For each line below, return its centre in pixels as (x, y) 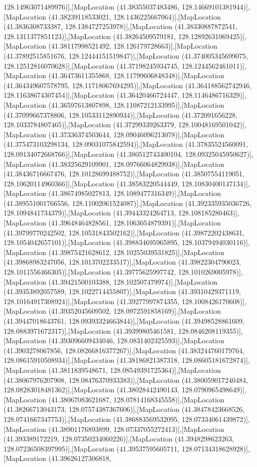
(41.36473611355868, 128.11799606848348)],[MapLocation (136, 75)
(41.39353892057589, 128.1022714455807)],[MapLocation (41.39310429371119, (122, 291)
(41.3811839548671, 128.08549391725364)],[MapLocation (135, 370)
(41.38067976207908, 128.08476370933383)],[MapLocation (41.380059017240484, (126, 380)
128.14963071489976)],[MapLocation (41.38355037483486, (92, 7)
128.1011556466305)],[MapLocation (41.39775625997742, (90, 272)
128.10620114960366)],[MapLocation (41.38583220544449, (92, 183)
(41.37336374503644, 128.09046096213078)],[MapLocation (136, 134)
